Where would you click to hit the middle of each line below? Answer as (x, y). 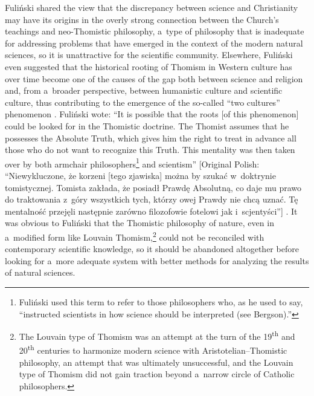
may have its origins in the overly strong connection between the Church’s (142, 19)
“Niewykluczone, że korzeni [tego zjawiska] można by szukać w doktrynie (140, 175)
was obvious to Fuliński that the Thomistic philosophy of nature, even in (139, 223)
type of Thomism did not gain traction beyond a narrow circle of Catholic (157, 374)
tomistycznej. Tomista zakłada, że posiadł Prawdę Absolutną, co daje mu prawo (153, 187)
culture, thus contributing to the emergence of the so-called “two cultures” (143, 102)
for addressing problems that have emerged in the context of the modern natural (154, 43)
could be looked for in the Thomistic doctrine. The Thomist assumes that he (147, 125)
